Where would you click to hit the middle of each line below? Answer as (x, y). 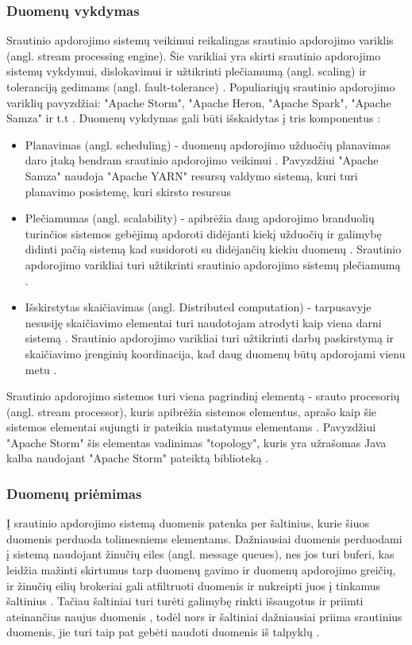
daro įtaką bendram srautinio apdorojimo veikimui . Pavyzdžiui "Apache (202, 160)
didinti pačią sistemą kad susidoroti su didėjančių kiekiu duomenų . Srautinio (213, 249)
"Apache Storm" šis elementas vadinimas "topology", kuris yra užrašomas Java (196, 442)
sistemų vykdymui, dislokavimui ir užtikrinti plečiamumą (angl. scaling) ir (187, 71)
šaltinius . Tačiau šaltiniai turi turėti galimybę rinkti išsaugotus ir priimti (185, 601)
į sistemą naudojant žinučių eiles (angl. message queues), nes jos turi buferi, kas (200, 554)
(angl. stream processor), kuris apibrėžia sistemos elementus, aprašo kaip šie (192, 411)
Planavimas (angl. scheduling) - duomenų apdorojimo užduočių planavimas (208, 144)
